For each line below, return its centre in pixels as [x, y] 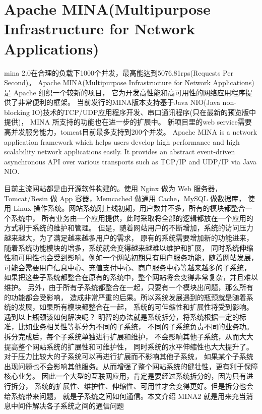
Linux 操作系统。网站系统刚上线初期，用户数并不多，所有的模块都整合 [129, 208]
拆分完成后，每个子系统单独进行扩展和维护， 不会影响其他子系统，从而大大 [129, 336]
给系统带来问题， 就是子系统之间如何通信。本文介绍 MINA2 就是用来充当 [125, 396]
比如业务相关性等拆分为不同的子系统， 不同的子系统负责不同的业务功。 [136, 327]
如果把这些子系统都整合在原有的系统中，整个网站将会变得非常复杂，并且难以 [131, 277]
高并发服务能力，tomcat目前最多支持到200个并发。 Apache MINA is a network [131, 132]
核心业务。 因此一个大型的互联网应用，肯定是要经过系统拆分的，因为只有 [125, 376]
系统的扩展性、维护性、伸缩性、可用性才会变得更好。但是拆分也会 [144, 386]
